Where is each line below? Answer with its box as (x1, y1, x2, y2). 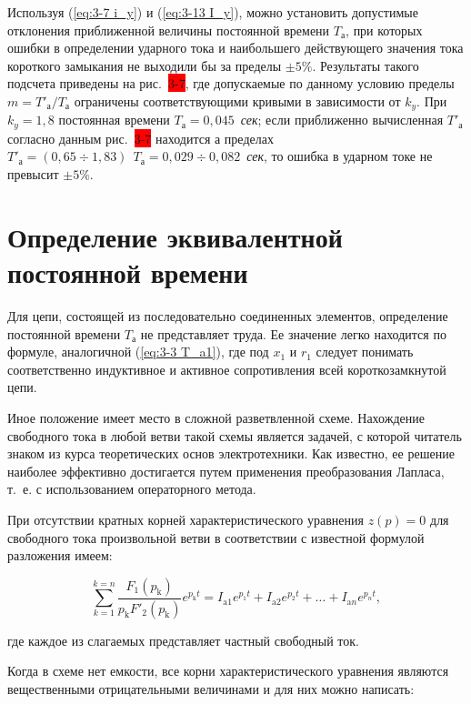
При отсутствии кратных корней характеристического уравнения (7, 509, 364, 528)
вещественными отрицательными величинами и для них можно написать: (7, 679, 415, 698)
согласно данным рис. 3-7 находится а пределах (7, 128, 274, 147)
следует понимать (316, 342, 414, 361)
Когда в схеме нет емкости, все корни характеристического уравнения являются (7, 661, 449, 680)
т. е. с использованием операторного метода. (7, 479, 256, 498)
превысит (7, 165, 59, 184)
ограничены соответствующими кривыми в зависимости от (74, 91, 401, 110)
